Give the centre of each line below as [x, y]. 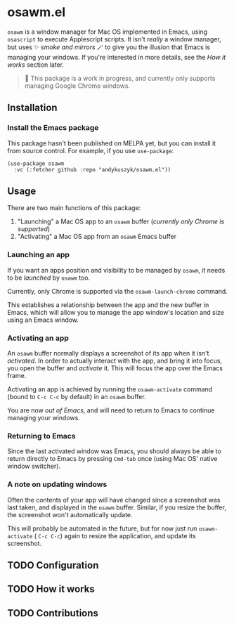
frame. [17, 376]
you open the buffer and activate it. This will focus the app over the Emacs [115, 368]
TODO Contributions [53, 613]
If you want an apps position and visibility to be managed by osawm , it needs [116, 270]
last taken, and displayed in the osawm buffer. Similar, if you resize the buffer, [117, 507]
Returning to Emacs [41, 436]
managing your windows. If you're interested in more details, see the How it [117, 57]
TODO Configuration [53, 565]
